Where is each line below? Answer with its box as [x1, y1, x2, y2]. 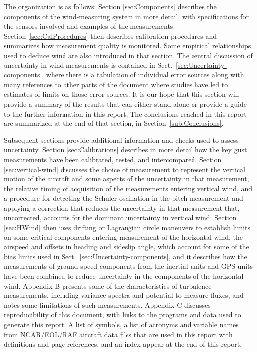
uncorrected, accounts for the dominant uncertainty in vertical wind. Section [4, 212, 237, 223]
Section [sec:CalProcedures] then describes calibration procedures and [4, 30, 217, 41]
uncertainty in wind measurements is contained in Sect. [4, 59, 173, 70]
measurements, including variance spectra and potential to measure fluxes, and [4, 290, 244, 300]
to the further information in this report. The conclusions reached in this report [4, 108, 247, 118]
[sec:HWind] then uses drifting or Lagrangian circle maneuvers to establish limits [4, 222, 250, 233]
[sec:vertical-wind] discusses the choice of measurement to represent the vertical [4, 164, 245, 174]
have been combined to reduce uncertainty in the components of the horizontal [4, 271, 244, 281]
